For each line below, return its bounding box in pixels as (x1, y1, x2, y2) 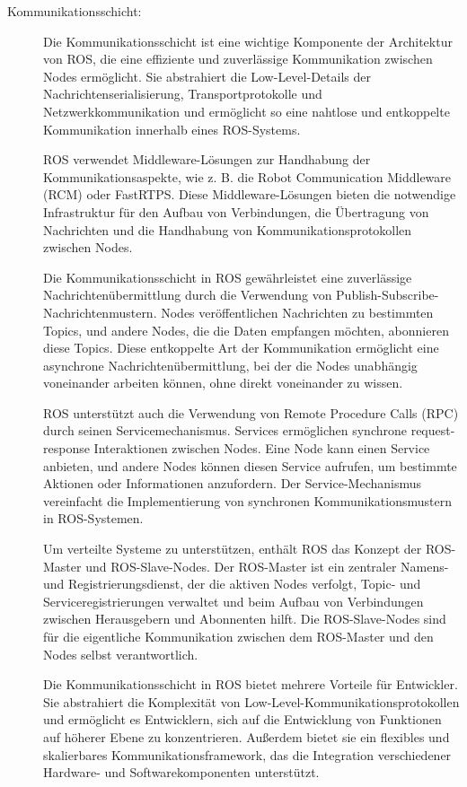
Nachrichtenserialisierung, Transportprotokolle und (43, 84, 322, 103)
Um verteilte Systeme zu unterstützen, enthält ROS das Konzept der (43, 539, 422, 558)
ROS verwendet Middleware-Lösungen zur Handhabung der (43, 150, 371, 169)
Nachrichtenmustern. (43, 302, 157, 321)
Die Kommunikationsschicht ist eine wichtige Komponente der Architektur (43, 31, 453, 50)
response (43, 439, 90, 458)
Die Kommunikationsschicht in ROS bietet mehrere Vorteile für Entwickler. (43, 675, 458, 694)
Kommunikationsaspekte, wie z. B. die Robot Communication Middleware (43, 167, 452, 186)
